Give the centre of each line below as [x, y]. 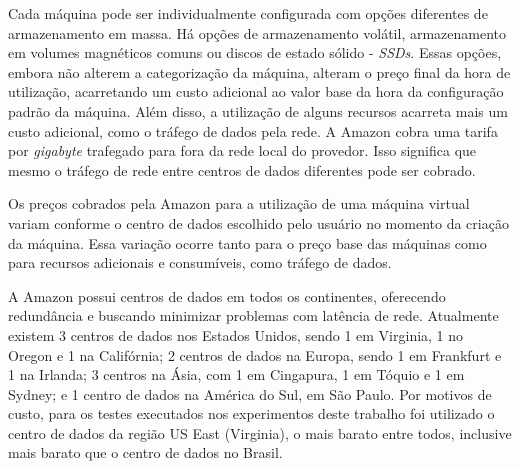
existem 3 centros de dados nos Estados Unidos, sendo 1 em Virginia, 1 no [236, 334]
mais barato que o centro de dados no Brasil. [145, 452]
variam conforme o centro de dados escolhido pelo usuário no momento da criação [258, 222]
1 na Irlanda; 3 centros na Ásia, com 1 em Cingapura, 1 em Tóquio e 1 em [236, 374]
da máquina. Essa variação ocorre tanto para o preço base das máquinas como [247, 242]
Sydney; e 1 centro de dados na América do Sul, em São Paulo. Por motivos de [250, 393]
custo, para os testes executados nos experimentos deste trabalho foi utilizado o [251, 413]
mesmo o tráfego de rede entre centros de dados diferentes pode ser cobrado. [242, 169]
